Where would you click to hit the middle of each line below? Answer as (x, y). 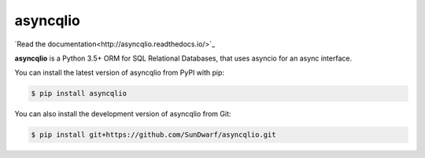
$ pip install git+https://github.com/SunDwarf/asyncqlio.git (153, 135)
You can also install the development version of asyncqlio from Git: (123, 114)
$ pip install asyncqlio (79, 94)
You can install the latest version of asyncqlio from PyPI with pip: (119, 73)
